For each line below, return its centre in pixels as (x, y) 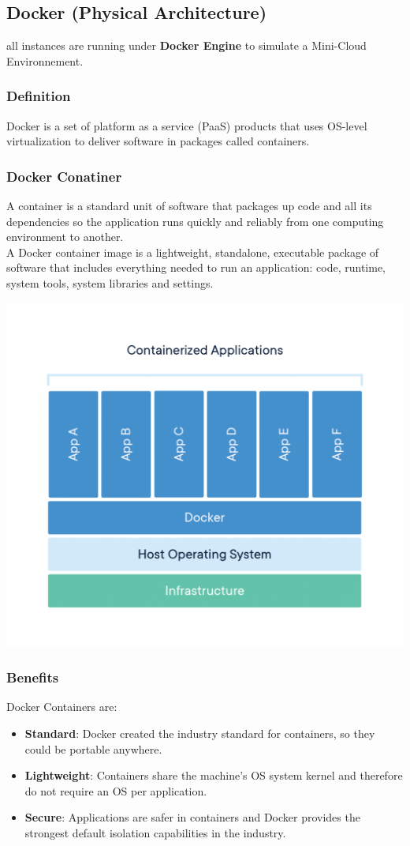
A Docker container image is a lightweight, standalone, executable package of (193, 252)
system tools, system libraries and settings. (110, 282)
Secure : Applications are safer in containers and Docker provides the (192, 817)
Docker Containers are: (62, 707)
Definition (39, 96)
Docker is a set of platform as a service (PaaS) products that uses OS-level (187, 125)
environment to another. (65, 237)
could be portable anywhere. (93, 748)
